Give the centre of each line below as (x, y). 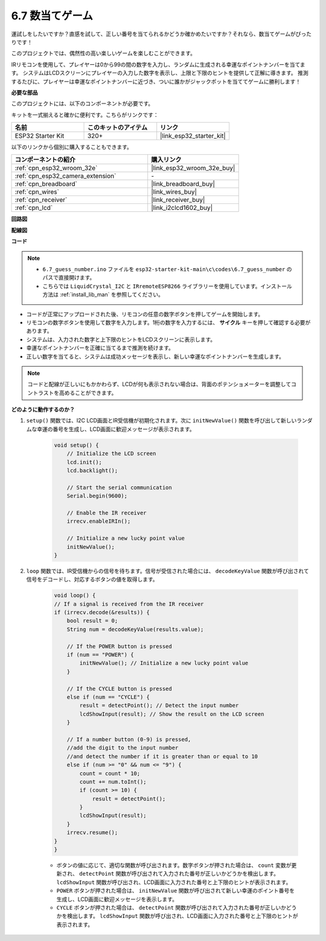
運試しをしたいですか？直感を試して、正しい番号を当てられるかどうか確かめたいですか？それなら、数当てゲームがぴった (161, 34)
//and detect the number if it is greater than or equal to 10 (162, 756)
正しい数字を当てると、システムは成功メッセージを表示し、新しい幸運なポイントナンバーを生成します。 (155, 356)
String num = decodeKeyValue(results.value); (135, 629)
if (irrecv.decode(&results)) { (102, 612)
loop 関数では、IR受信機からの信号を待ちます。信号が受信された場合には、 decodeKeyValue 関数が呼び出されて (168, 571)
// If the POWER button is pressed (119, 646)
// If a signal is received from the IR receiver (129, 604)
